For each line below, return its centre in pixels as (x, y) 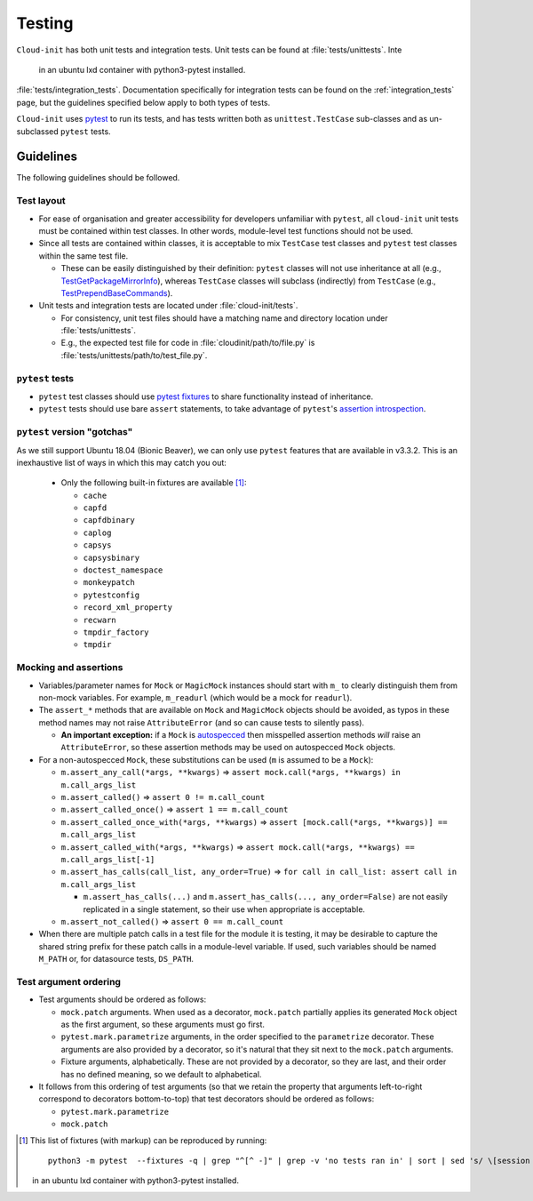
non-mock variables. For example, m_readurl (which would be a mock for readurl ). (195, 697)
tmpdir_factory (116, 632)
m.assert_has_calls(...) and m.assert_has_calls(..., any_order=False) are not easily (266, 897)
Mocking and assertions (70, 668)
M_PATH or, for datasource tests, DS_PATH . (116, 959)
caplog (97, 532)
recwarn (100, 620)
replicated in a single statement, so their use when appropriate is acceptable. (224, 909)
